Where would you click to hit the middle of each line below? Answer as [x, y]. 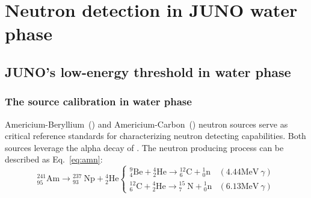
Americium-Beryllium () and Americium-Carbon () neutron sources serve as [146, 124]
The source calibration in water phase [98, 101]
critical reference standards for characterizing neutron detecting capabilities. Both [155, 136]
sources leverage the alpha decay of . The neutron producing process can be [144, 147]
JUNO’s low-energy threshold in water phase [148, 71]
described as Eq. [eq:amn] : [54, 159]
